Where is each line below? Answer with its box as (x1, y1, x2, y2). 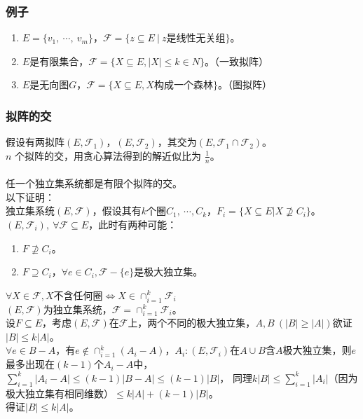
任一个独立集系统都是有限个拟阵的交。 (6, 176, 182, 191)
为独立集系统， (43, 301, 112, 316)
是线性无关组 (166, 30, 226, 45)
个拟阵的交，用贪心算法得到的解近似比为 (15, 148, 202, 163)
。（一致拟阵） (204, 53, 268, 68)
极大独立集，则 (282, 343, 352, 357)
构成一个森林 (153, 77, 213, 92)
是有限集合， (29, 53, 89, 68)
